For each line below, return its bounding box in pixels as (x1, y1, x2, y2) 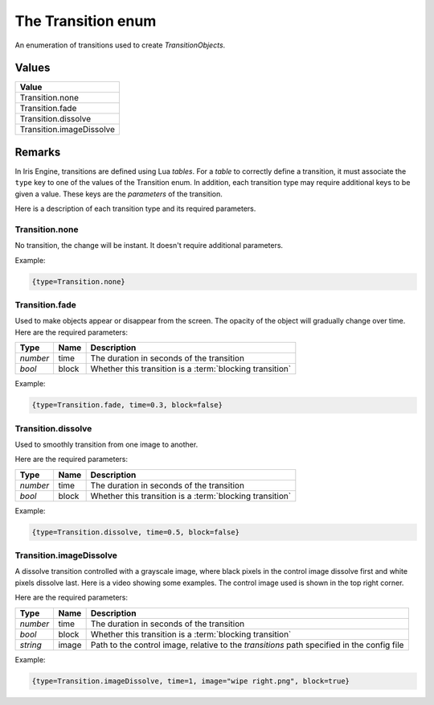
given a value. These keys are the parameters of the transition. (14, 189, 223, 199)
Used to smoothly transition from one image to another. (14, 439, 199, 449)
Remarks (14, 145, 61, 159)
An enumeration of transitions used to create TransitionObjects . (14, 40, 226, 50)
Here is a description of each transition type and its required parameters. (14, 204, 256, 213)
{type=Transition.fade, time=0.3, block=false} (31, 401, 223, 410)
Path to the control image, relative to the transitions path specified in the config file (90, 639, 404, 650)
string (19, 639, 42, 650)
